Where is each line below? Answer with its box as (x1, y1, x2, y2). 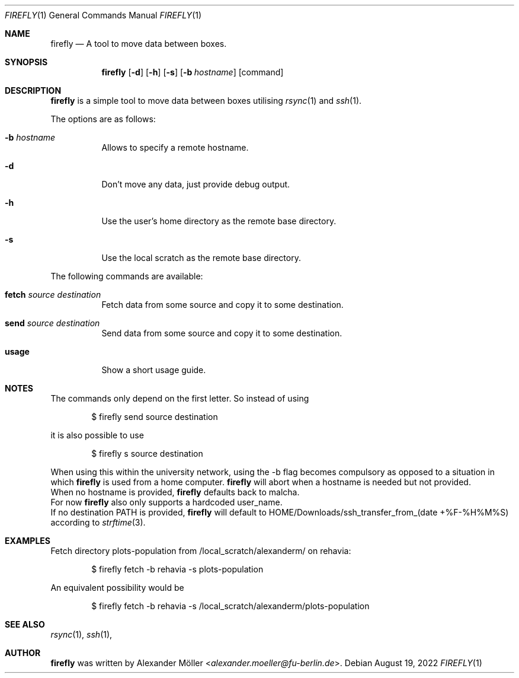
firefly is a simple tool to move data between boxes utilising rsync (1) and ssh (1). (50, 96, 362, 106)
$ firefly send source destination (91, 412, 218, 422)
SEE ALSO (5, 619, 45, 629)
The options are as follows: (50, 114, 156, 124)
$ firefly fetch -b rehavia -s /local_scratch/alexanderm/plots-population (91, 601, 370, 611)
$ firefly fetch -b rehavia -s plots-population (91, 564, 264, 574)
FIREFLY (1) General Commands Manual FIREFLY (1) (5, 10, 202, 20)
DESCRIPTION (5, 85, 62, 96)
